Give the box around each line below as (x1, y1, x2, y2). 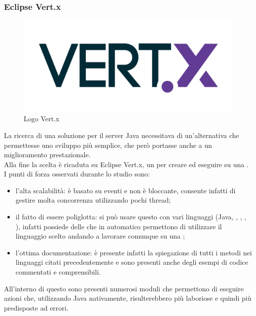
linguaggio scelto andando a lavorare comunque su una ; (15, 231, 185, 241)
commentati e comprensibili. (15, 267, 101, 277)
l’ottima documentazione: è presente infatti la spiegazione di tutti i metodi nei (15, 247, 252, 257)
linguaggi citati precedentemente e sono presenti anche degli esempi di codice (15, 257, 248, 267)
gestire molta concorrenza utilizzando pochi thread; (15, 195, 171, 205)
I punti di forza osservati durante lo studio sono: (4, 169, 150, 179)
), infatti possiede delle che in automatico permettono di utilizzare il (15, 221, 222, 231)
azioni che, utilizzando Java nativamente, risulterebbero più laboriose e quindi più (4, 293, 252, 303)
